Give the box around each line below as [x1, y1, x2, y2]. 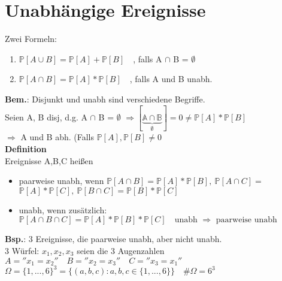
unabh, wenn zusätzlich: [19, 203, 107, 216]
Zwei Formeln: [5, 32, 57, 45]
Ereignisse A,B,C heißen [5, 154, 93, 167]
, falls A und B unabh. [129, 72, 213, 85]
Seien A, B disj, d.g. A [5, 110, 87, 123]
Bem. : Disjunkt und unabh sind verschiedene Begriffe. [5, 92, 205, 105]
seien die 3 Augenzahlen [77, 244, 165, 256]
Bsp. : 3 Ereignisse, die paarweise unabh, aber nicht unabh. [5, 232, 222, 245]
